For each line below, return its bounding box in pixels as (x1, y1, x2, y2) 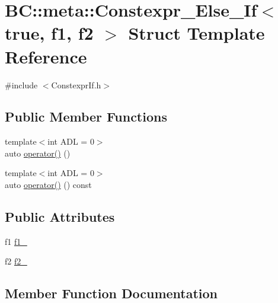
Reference (5, 44, 87, 68)
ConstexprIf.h (51, 78, 101, 91)
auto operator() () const (5, 178, 92, 191)
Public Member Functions (5, 107, 167, 126)
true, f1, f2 (5, 21, 94, 45)
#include (5, 78, 38, 91)
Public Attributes (5, 208, 115, 226)
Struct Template (128, 21, 265, 45)
